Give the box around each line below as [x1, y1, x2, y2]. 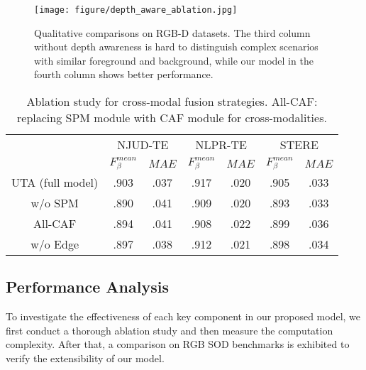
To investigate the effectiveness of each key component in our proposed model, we [6, 309, 361, 324]
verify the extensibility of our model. [6, 350, 165, 365]
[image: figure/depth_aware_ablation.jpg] [34, 5, 238, 15]
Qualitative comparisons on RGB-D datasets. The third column [34, 25, 311, 40]
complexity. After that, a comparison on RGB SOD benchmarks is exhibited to [6, 337, 350, 352]
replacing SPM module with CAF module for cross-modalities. [17, 109, 327, 126]
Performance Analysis [6, 276, 169, 298]
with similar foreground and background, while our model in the [34, 53, 314, 67]
